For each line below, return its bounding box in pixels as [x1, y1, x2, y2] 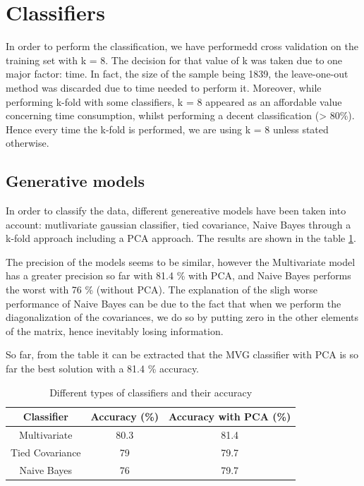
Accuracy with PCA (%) [168, 409, 291, 424]
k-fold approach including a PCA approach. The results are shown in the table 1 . [6, 231, 356, 245]
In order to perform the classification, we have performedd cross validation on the [6, 39, 358, 54]
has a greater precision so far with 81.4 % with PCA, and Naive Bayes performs [6, 268, 351, 283]
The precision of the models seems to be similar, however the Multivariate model [6, 254, 356, 269]
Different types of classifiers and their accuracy [49, 384, 253, 399]
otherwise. [6, 135, 49, 150]
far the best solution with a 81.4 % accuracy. [6, 361, 200, 376]
